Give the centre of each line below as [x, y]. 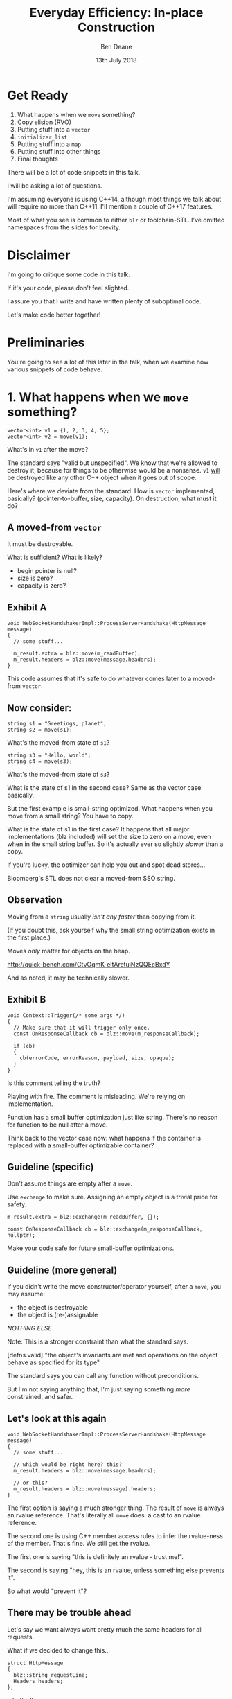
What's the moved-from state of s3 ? [59, 774]
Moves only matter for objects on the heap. [69, 951]
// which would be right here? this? [68, 1465]
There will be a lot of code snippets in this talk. [74, 172]
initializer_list [42, 137]
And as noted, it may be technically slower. [68, 978]
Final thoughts [38, 159]
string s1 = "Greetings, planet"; [57, 723]
